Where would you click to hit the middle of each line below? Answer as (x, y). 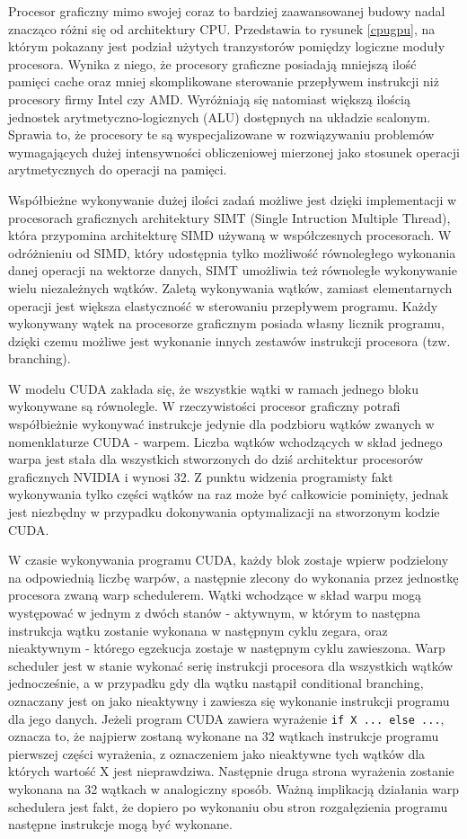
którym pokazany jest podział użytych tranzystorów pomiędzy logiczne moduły (227, 46)
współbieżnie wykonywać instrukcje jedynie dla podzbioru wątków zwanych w (221, 424)
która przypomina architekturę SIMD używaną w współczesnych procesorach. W (230, 235)
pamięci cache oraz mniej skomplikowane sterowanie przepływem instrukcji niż (224, 81)
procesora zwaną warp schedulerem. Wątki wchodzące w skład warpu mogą (215, 595)
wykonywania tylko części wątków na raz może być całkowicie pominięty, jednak (229, 494)
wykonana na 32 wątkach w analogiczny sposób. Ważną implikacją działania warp (233, 789)
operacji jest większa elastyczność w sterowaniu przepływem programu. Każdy (223, 305)
